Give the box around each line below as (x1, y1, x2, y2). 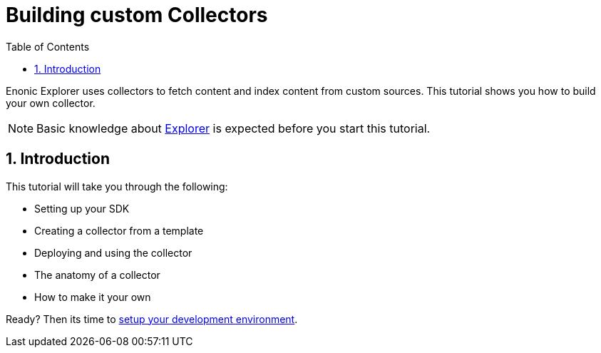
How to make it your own (34, 290, 151, 303)
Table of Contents (6, 40, 90, 53)
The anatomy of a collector (34, 268, 160, 281)
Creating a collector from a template (34, 224, 204, 237)
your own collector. (6, 96, 96, 109)
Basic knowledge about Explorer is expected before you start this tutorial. (36, 121, 431, 135)
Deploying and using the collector (34, 246, 192, 259)
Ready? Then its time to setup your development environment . (6, 312, 298, 325)
